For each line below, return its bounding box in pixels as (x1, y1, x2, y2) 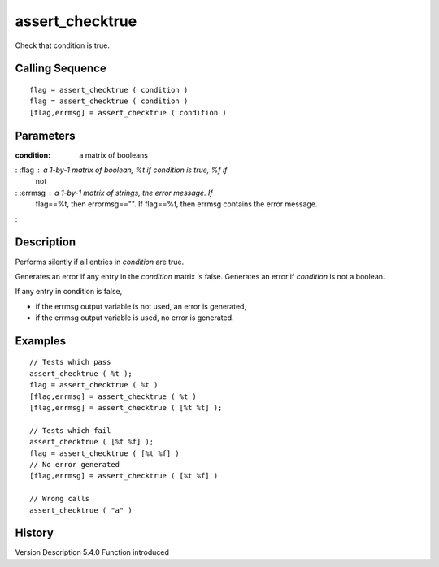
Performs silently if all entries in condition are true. (15, 257, 185, 266)
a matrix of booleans (79, 150, 148, 160)
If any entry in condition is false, (15, 287, 123, 296)
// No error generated (29, 460, 120, 469)
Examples (15, 334, 67, 348)
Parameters (15, 128, 76, 142)
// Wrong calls (29, 494, 90, 504)
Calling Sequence (15, 62, 107, 76)
